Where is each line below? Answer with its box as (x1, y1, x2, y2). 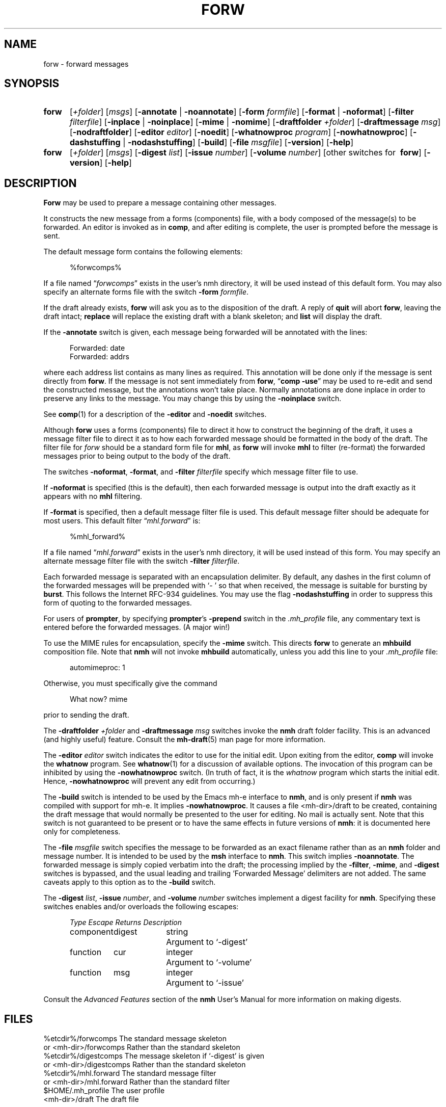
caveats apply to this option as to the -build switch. (43, 878, 216, 887)
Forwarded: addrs (70, 352, 129, 361)
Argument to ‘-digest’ (166, 937, 248, 947)
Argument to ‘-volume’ (166, 957, 252, 968)
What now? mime (70, 695, 128, 704)
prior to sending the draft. (43, 710, 129, 720)
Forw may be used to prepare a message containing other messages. (43, 198, 276, 207)
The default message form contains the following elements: (43, 247, 243, 256)
